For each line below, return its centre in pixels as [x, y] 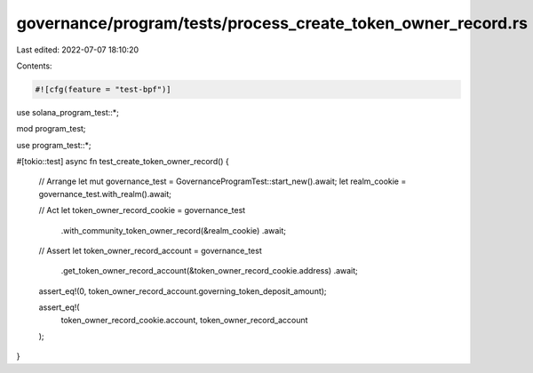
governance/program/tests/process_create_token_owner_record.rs [272, 23]
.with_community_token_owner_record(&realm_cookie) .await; [174, 230]
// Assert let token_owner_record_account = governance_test [150, 251]
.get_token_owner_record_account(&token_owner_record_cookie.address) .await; [210, 271]
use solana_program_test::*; [68, 112]
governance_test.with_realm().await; [105, 194]
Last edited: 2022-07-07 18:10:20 [78, 50]
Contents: [34, 66]
